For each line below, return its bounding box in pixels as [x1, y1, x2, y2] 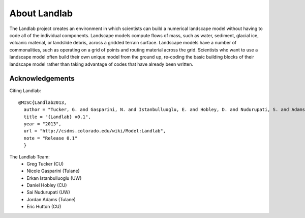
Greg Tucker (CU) [26, 160, 64, 167]
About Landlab [9, 8, 73, 19]
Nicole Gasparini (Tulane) [26, 168, 80, 174]
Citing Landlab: [9, 88, 41, 94]
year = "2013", [23, 121, 62, 127]
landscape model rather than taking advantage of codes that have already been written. [9, 61, 193, 67]
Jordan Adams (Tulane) [26, 196, 76, 202]
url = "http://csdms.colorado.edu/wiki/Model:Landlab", [23, 128, 166, 134]
